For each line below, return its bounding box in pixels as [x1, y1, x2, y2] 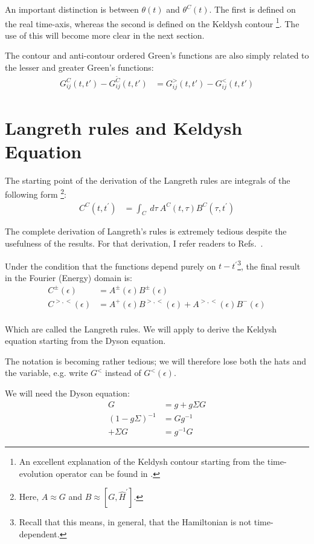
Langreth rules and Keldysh [5, 115, 243, 140]
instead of [105, 366, 141, 379]
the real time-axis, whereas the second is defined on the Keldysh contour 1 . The [5, 15, 300, 30]
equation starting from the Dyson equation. [5, 334, 166, 347]
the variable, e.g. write [5, 366, 88, 379]
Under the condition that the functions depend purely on [5, 259, 216, 272]
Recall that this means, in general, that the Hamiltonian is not [19, 516, 252, 528]
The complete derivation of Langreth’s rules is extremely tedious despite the [5, 225, 287, 238]
